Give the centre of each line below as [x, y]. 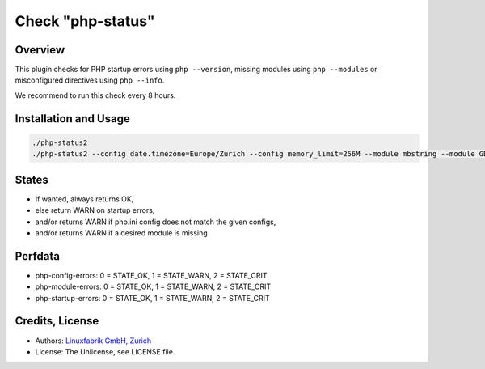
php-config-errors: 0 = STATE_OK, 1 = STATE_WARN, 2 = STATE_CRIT [151, 275]
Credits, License [57, 321]
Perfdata [38, 256]
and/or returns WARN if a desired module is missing [121, 233]
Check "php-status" [85, 21]
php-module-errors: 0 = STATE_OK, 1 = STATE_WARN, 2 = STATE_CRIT [153, 286]
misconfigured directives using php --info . [90, 80]
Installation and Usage [73, 119]
